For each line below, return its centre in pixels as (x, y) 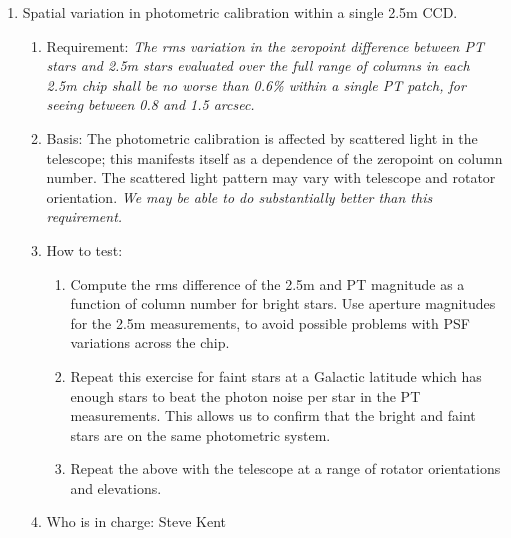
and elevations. (116, 487)
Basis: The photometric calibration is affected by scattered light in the (262, 137)
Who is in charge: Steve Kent (136, 521)
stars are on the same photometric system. (200, 434)
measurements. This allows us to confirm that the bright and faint (273, 415)
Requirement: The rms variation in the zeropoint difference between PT (265, 45)
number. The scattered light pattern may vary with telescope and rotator (271, 177)
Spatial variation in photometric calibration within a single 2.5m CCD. (240, 12)
